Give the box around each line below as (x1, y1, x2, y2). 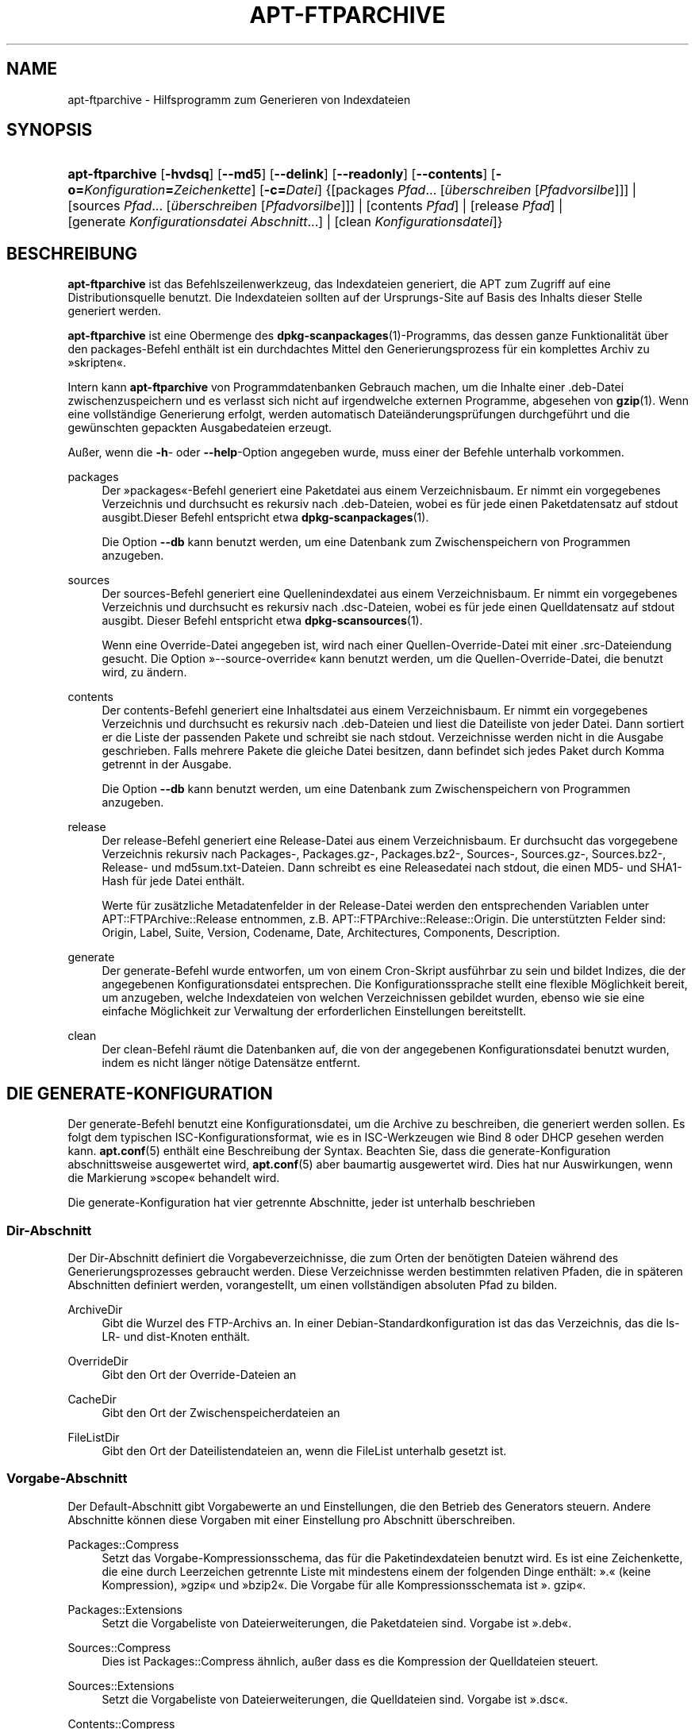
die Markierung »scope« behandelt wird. (67, 1171, 280, 1185)
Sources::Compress (67, 1640, 171, 1654)
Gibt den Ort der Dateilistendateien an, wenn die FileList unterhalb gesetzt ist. (102, 1443, 507, 1458)
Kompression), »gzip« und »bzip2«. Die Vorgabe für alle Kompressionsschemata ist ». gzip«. (102, 1577, 586, 1592)
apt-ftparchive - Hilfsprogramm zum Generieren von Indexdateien (67, 92, 411, 106)
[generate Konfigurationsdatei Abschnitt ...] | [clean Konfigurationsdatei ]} (67, 214, 503, 230)
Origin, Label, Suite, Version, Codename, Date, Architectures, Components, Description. (102, 926, 560, 940)
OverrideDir (67, 1354, 129, 1368)
